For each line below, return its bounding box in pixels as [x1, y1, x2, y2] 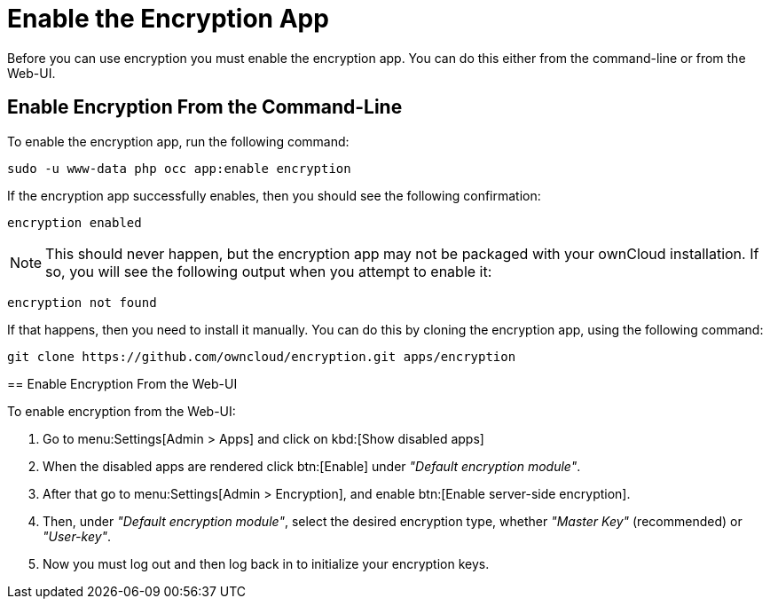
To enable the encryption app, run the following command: [7, 133, 350, 149]
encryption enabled [7, 215, 142, 230]
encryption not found [7, 295, 157, 310]
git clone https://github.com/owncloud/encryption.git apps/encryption [7, 349, 516, 364]
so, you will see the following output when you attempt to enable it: [45, 262, 492, 280]
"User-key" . [43, 528, 112, 544]
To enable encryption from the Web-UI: [7, 403, 236, 419]
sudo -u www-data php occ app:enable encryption [7, 161, 351, 176]
